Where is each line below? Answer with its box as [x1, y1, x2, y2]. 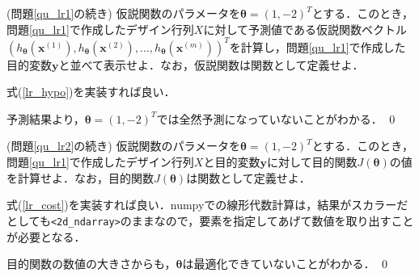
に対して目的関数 [266, 153, 358, 170]
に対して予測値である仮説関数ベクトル [203, 20, 407, 37]
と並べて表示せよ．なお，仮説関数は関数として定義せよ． [58, 56, 364, 73]
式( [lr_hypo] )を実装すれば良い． [6, 83, 176, 100]
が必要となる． [6, 228, 86, 245]
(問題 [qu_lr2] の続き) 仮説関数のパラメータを [6, 137, 240, 154]
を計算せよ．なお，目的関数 [6, 169, 154, 186]
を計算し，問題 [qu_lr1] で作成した [229, 38, 406, 55]
